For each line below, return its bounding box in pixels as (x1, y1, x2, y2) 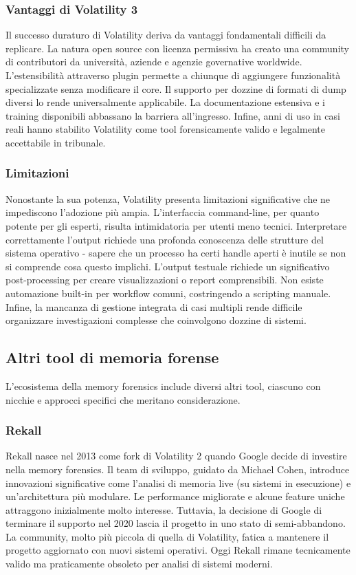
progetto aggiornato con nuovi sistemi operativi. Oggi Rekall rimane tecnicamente (5, 543, 351, 557)
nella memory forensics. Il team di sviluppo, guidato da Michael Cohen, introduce (5, 462, 350, 476)
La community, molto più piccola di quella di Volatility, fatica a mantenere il (5, 529, 329, 543)
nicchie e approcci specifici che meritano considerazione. (5, 392, 241, 406)
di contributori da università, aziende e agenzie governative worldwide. (5, 54, 302, 69)
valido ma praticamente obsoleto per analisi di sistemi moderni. (5, 556, 273, 571)
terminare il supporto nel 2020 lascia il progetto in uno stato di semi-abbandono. (5, 516, 346, 530)
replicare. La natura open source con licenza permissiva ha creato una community (5, 41, 349, 55)
